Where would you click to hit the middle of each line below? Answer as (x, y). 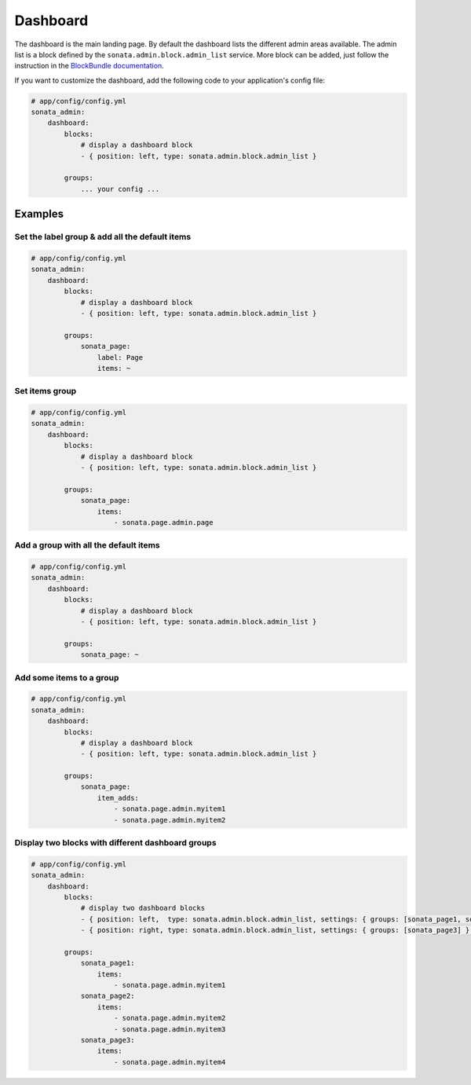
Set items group (46, 391)
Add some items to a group (67, 677)
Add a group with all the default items (87, 545)
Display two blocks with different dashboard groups (115, 843)
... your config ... (120, 189)
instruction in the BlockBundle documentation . (89, 66)
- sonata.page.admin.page (164, 522)
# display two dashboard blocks (143, 908)
